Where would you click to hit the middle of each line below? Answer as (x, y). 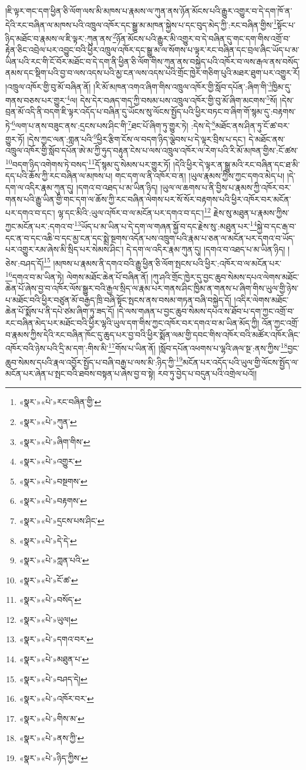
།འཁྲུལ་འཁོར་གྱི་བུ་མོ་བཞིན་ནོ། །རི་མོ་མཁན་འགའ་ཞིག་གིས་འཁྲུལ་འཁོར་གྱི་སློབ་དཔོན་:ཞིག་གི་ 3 (139, 85)
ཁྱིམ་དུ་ (282, 86)
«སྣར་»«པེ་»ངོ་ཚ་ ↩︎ (48, 580)
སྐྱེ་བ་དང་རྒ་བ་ (277, 226)
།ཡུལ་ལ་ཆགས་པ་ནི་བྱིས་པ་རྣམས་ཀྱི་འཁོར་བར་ (226, 187)
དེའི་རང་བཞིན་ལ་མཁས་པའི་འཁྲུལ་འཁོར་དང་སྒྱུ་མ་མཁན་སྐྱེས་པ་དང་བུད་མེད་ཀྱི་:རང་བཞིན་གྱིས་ (139, 24)
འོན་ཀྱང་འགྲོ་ (280, 323)
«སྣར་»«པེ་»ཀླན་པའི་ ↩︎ (54, 560)
